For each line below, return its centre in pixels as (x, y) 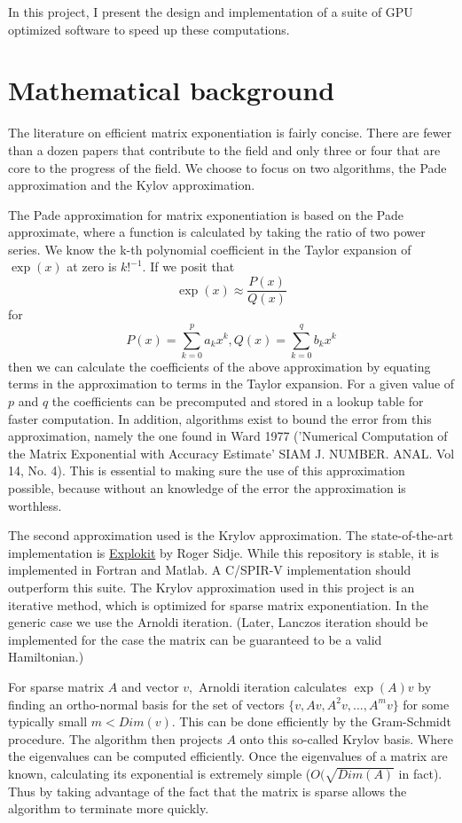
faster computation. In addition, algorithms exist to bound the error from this (220, 418)
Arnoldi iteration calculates (272, 686)
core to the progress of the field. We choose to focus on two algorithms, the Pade (227, 167)
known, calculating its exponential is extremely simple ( (160, 773)
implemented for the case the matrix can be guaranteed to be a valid (195, 639)
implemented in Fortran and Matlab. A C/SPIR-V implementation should (210, 570)
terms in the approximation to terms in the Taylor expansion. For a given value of (231, 384)
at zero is (92, 266)
